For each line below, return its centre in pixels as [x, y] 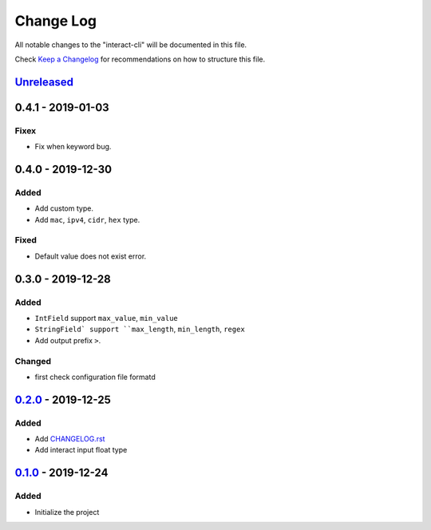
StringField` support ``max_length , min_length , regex [140, 329]
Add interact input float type [81, 450]
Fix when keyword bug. [73, 147]
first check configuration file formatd [95, 377]
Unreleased [44, 82]
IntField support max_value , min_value [107, 318]
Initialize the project [67, 512]
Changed [33, 361]
